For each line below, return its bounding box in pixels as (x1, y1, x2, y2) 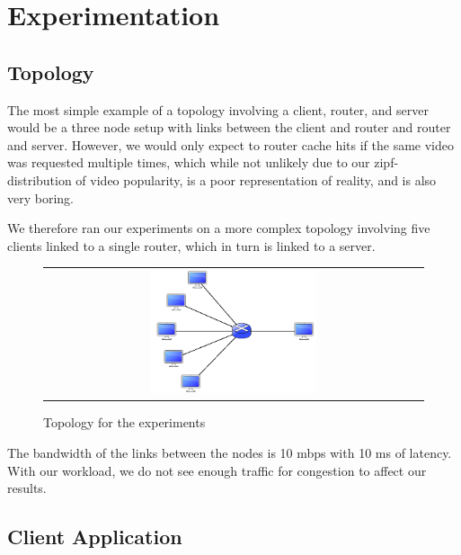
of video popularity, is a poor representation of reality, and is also (75, 170, 437, 189)
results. (7, 479, 47, 497)
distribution (7, 170, 72, 189)
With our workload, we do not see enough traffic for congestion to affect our (7, 461, 427, 479)
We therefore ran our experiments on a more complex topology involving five (7, 219, 430, 237)
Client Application (7, 523, 182, 551)
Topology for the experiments (43, 413, 206, 432)
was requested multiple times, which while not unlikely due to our (7, 153, 370, 172)
